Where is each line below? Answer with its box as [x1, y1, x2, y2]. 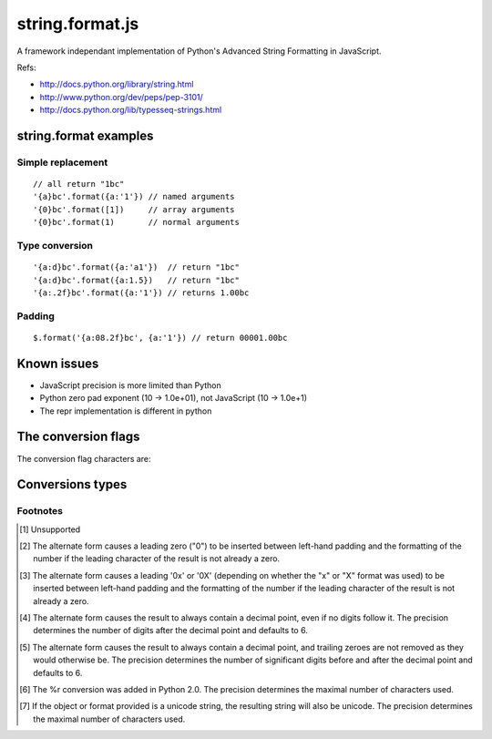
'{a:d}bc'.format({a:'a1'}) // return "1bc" [33, 262, 241, 272]
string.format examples [16, 128, 154, 143]
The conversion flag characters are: [16, 453, 151, 464]
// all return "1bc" [33, 179, 125, 190]
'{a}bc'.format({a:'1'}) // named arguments [33, 191, 236, 202]
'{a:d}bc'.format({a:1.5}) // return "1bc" [33, 274, 241, 285]
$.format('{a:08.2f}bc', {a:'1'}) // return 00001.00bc [33, 333, 288, 343]
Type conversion [16, 240, 93, 252]
